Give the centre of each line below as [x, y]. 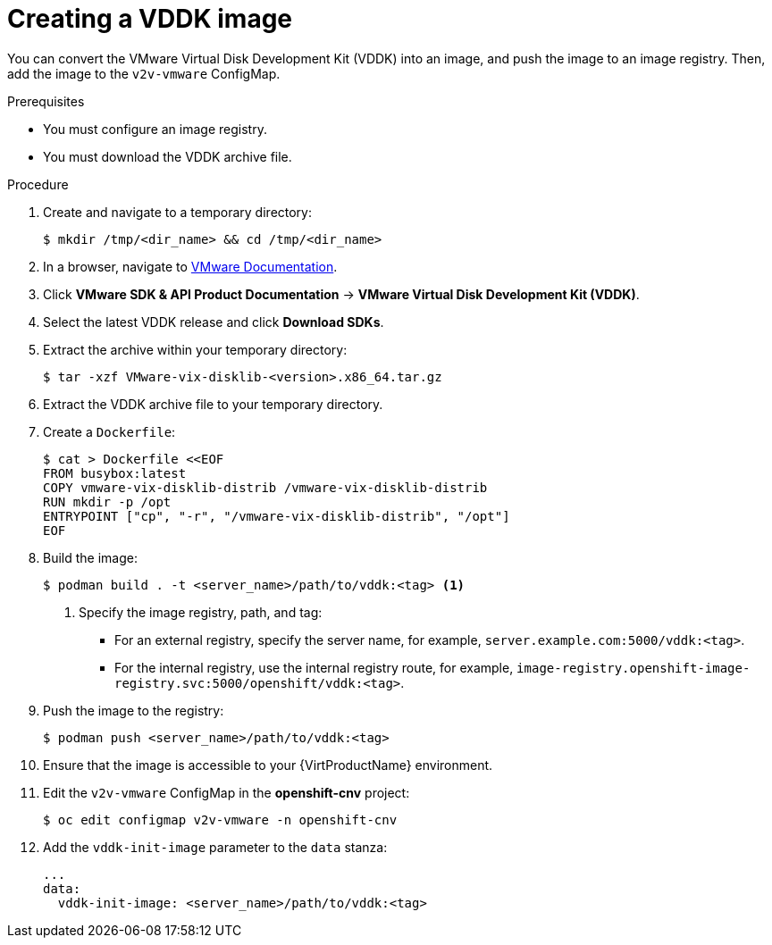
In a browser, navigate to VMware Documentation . [190, 266]
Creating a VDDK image [150, 19]
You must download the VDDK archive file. [168, 156]
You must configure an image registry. [155, 129]
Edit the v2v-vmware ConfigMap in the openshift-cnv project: [227, 792]
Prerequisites [46, 101]
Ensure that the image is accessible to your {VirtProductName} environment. [268, 765]
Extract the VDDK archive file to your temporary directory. [213, 404]
